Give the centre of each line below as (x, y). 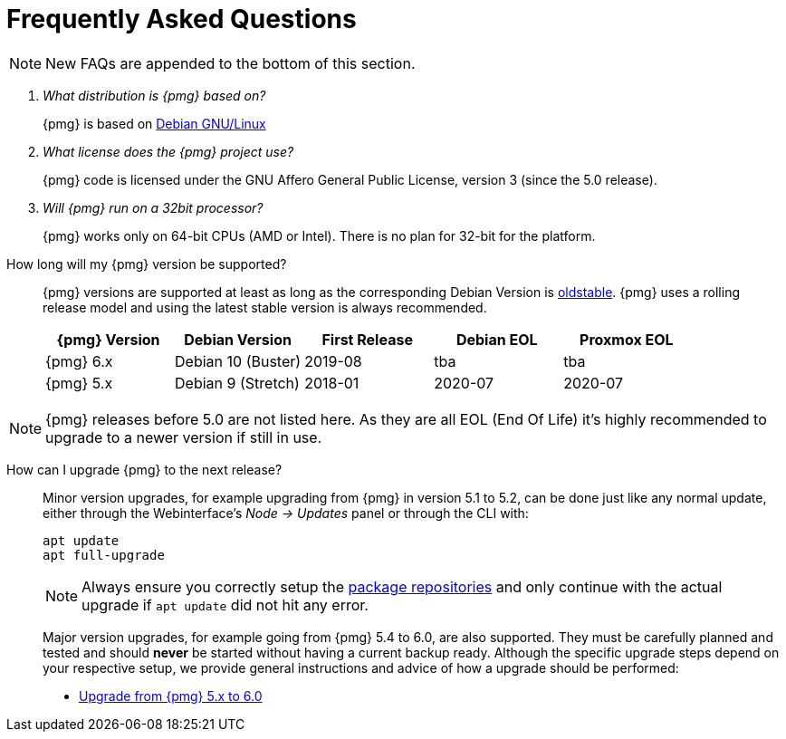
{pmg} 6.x (79, 361)
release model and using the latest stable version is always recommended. (265, 307)
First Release (367, 339)
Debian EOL (497, 339)
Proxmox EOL (627, 339)
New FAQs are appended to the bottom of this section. (230, 63)
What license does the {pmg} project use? (168, 151)
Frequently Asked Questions (182, 19)
